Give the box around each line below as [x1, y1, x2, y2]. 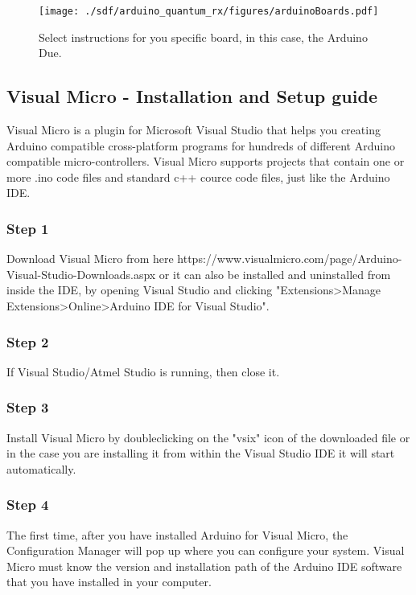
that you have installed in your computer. [6, 573, 212, 590]
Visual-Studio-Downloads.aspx [6, 265, 156, 282]
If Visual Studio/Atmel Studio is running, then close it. [6, 363, 280, 380]
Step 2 [6, 331, 49, 351]
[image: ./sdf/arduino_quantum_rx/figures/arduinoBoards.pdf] [39, 6, 379, 17]
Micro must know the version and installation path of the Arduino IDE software [6, 557, 402, 574]
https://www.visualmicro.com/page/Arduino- [177, 250, 402, 267]
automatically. [6, 460, 76, 477]
